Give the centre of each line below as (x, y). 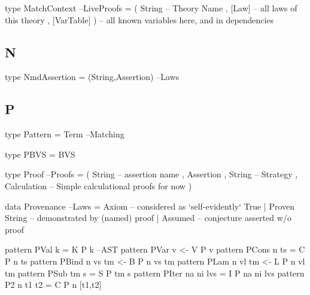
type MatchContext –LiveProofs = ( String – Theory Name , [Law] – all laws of (151, 8)
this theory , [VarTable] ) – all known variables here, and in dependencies (139, 19)
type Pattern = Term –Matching (65, 134)
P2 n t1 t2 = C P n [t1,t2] (53, 285)
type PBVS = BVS (40, 154)
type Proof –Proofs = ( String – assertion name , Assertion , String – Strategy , (151, 174)
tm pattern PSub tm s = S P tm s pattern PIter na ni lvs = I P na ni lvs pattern (155, 273)
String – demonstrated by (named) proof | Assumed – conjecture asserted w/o (148, 218)
